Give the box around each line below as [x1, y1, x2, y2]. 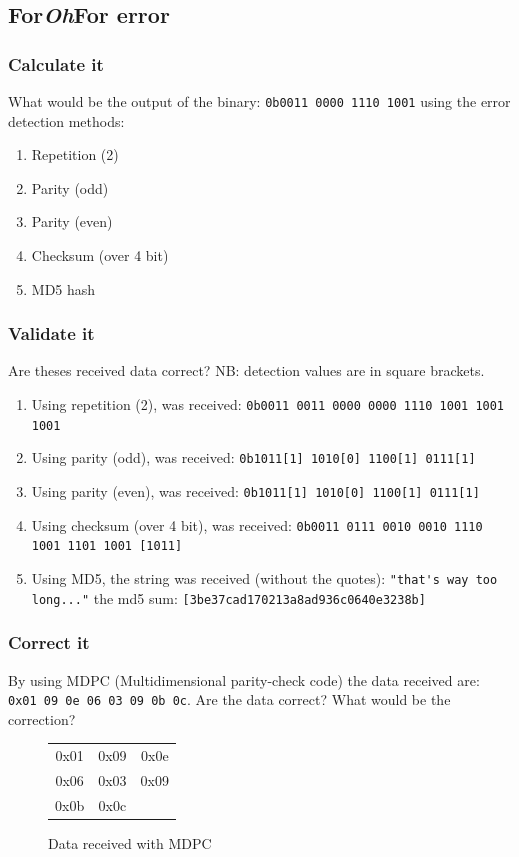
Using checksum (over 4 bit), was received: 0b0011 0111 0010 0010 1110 [31, 514, 483, 535]
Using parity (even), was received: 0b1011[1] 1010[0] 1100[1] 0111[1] [31, 481, 480, 501]
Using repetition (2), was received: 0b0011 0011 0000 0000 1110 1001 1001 [31, 394, 505, 415]
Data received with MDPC [48, 832, 212, 853]
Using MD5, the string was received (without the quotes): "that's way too [31, 567, 498, 588]
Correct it [8, 630, 90, 655]
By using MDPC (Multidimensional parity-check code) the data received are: [8, 669, 480, 690]
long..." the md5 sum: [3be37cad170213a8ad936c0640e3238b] [31, 587, 426, 608]
